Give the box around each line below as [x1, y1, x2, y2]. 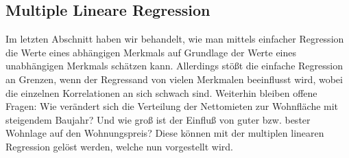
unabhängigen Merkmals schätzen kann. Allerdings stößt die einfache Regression [5, 58, 343, 73]
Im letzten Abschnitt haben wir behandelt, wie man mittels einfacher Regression [5, 32, 344, 46]
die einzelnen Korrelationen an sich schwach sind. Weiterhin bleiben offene [5, 85, 317, 100]
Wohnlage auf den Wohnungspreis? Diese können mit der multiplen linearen [5, 126, 324, 140]
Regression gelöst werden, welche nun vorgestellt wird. [5, 139, 233, 153]
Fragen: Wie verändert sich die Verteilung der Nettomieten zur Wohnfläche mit [5, 99, 339, 113]
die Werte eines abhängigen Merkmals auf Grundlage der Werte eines [5, 45, 297, 59]
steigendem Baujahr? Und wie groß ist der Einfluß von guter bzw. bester [5, 112, 311, 126]
